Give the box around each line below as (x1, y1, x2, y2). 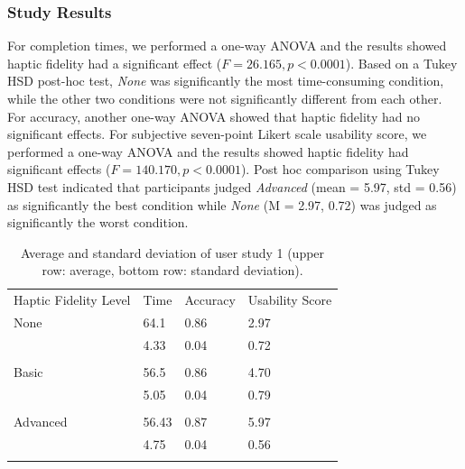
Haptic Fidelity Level (14, 290, 131, 309)
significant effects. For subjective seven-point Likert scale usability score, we (7, 124, 427, 143)
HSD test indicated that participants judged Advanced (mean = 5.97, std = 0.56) (7, 177, 457, 196)
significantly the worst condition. (7, 213, 189, 232)
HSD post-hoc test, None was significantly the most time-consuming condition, (7, 71, 444, 90)
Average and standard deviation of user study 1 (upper (21, 243, 325, 262)
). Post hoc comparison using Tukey (240, 160, 440, 179)
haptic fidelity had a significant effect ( (7, 53, 222, 72)
